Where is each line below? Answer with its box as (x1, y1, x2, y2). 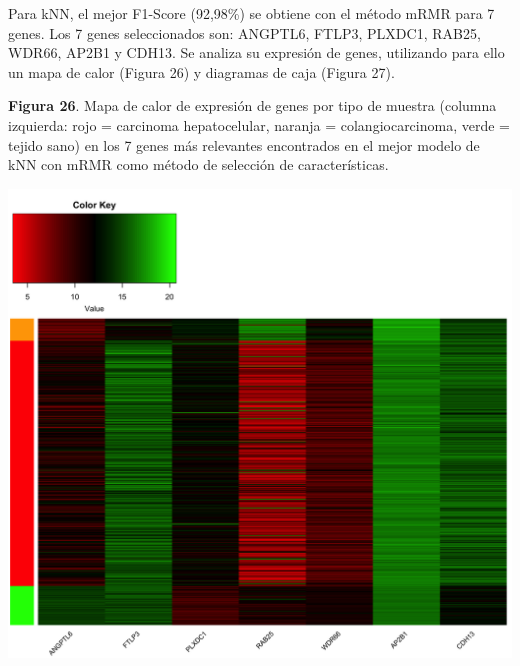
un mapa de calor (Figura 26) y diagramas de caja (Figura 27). (8, 61, 395, 82)
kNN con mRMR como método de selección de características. (8, 154, 389, 175)
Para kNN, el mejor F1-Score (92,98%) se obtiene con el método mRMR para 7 (8, 3, 495, 23)
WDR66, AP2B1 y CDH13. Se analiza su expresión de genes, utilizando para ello (8, 42, 505, 63)
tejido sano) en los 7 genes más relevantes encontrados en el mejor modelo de (8, 134, 480, 155)
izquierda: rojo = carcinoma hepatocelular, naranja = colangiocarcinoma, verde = (8, 114, 510, 135)
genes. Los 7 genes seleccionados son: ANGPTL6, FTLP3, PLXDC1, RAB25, (8, 22, 481, 43)
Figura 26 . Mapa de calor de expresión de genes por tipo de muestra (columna (8, 95, 497, 116)
